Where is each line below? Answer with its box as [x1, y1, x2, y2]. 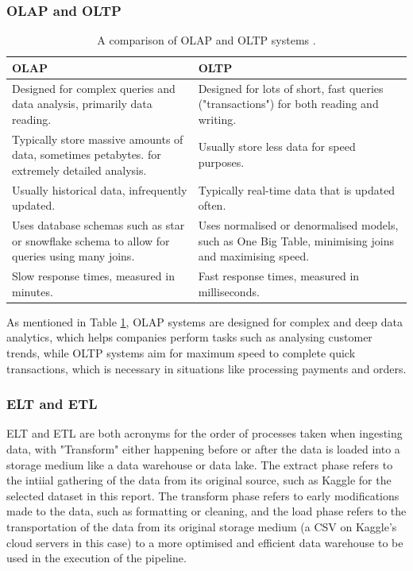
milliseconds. [198, 283, 260, 299]
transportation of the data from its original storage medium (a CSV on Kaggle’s [6, 519, 397, 535]
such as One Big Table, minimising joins [198, 232, 394, 249]
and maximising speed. [198, 248, 310, 264]
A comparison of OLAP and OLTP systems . [97, 32, 316, 48]
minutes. [12, 283, 53, 299]
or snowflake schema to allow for [12, 232, 170, 249]
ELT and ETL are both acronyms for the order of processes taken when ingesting [6, 425, 403, 442]
